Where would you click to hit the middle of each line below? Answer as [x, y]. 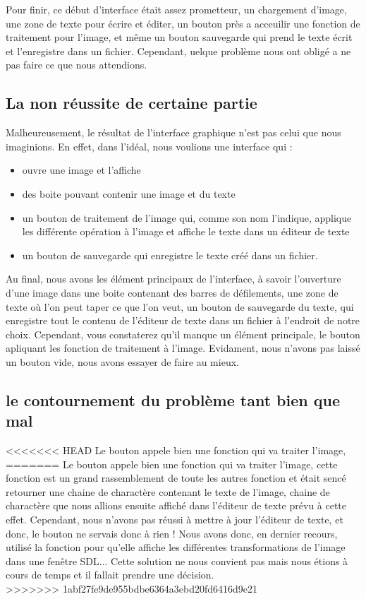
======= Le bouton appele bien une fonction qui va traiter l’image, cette [172, 464]
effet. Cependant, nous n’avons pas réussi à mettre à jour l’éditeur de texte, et [175, 520]
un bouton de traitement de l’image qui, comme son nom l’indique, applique [187, 217]
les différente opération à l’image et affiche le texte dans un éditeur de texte [186, 231]
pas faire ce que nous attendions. [77, 65]
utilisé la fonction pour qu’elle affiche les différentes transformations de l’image [176, 547]
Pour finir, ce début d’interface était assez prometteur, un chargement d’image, [176, 9]
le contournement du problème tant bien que [173, 399]
